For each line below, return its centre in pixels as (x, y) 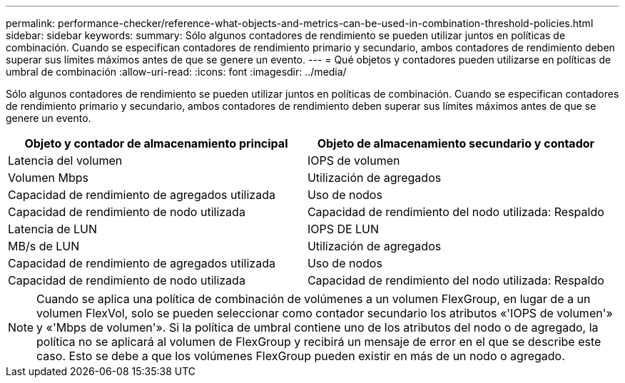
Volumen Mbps (48, 178)
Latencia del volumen (65, 160)
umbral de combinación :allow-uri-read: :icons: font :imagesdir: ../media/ (176, 72)
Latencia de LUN (53, 229)
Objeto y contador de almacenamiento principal (156, 143)
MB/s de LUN (44, 246)
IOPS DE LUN (343, 229)
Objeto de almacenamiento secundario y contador (456, 143)
